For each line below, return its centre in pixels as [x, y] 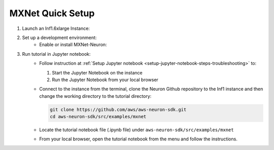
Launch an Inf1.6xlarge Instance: [56, 28]
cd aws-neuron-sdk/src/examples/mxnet [98, 117]
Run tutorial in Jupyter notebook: [56, 54]
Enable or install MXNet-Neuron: [73, 45]
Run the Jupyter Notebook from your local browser [105, 80]
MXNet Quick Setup [52, 13]
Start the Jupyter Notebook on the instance [97, 72]
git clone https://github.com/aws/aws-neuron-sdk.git [118, 109]
